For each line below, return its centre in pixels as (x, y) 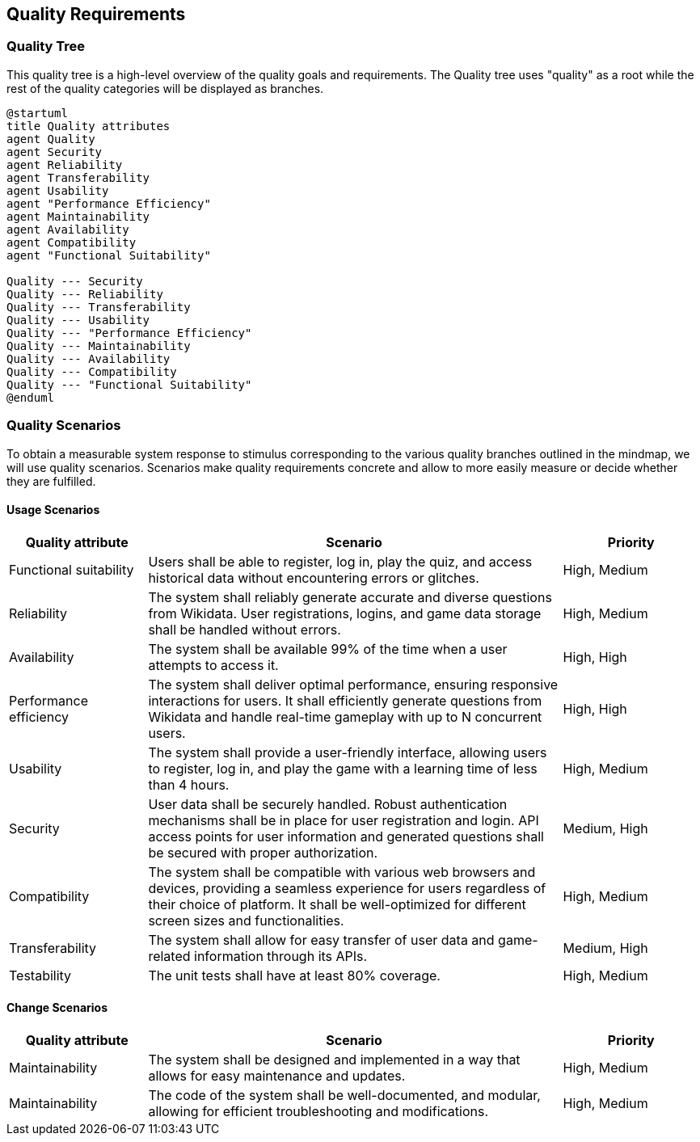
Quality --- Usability (78, 320)
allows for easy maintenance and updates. (277, 1075)
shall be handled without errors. (245, 629)
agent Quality (51, 139)
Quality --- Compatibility (92, 371)
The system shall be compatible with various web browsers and (342, 872)
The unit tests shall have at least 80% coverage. (294, 975)
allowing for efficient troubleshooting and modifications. (318, 1111)
